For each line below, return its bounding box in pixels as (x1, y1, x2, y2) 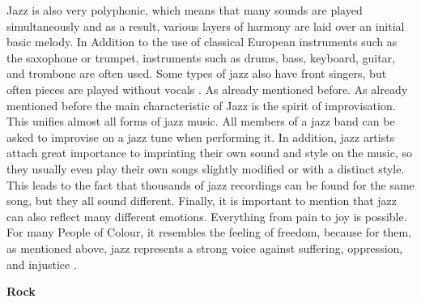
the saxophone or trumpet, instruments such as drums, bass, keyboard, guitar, (6, 49, 395, 66)
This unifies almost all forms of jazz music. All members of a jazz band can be (6, 113, 395, 130)
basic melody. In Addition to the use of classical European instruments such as (6, 33, 398, 50)
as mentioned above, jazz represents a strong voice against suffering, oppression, (6, 239, 403, 256)
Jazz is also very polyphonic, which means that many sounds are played (6, 2, 363, 18)
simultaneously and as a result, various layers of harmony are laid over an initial (6, 17, 405, 34)
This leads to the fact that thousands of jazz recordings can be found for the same (6, 176, 415, 193)
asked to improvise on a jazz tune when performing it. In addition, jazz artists (6, 128, 395, 145)
